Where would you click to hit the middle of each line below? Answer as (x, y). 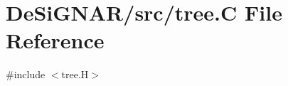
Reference (55, 40)
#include (26, 74)
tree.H (75, 74)
